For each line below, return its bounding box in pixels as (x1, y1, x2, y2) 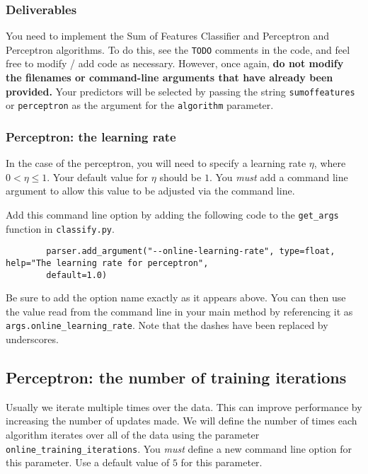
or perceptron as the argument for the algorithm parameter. (6, 98, 274, 112)
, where (314, 156, 346, 170)
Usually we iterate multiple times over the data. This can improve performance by (6, 399, 362, 414)
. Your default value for (47, 169, 149, 184)
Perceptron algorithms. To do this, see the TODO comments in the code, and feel (6, 42, 350, 57)
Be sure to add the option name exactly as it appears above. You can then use (6, 290, 346, 305)
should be (159, 169, 202, 184)
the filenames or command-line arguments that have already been (6, 70, 333, 85)
